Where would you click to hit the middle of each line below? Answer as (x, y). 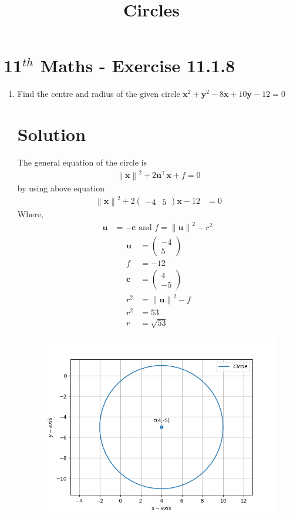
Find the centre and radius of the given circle (99, 94)
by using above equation (61, 188)
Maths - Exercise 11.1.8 (138, 65)
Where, (30, 214)
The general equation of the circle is (82, 162)
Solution (52, 134)
